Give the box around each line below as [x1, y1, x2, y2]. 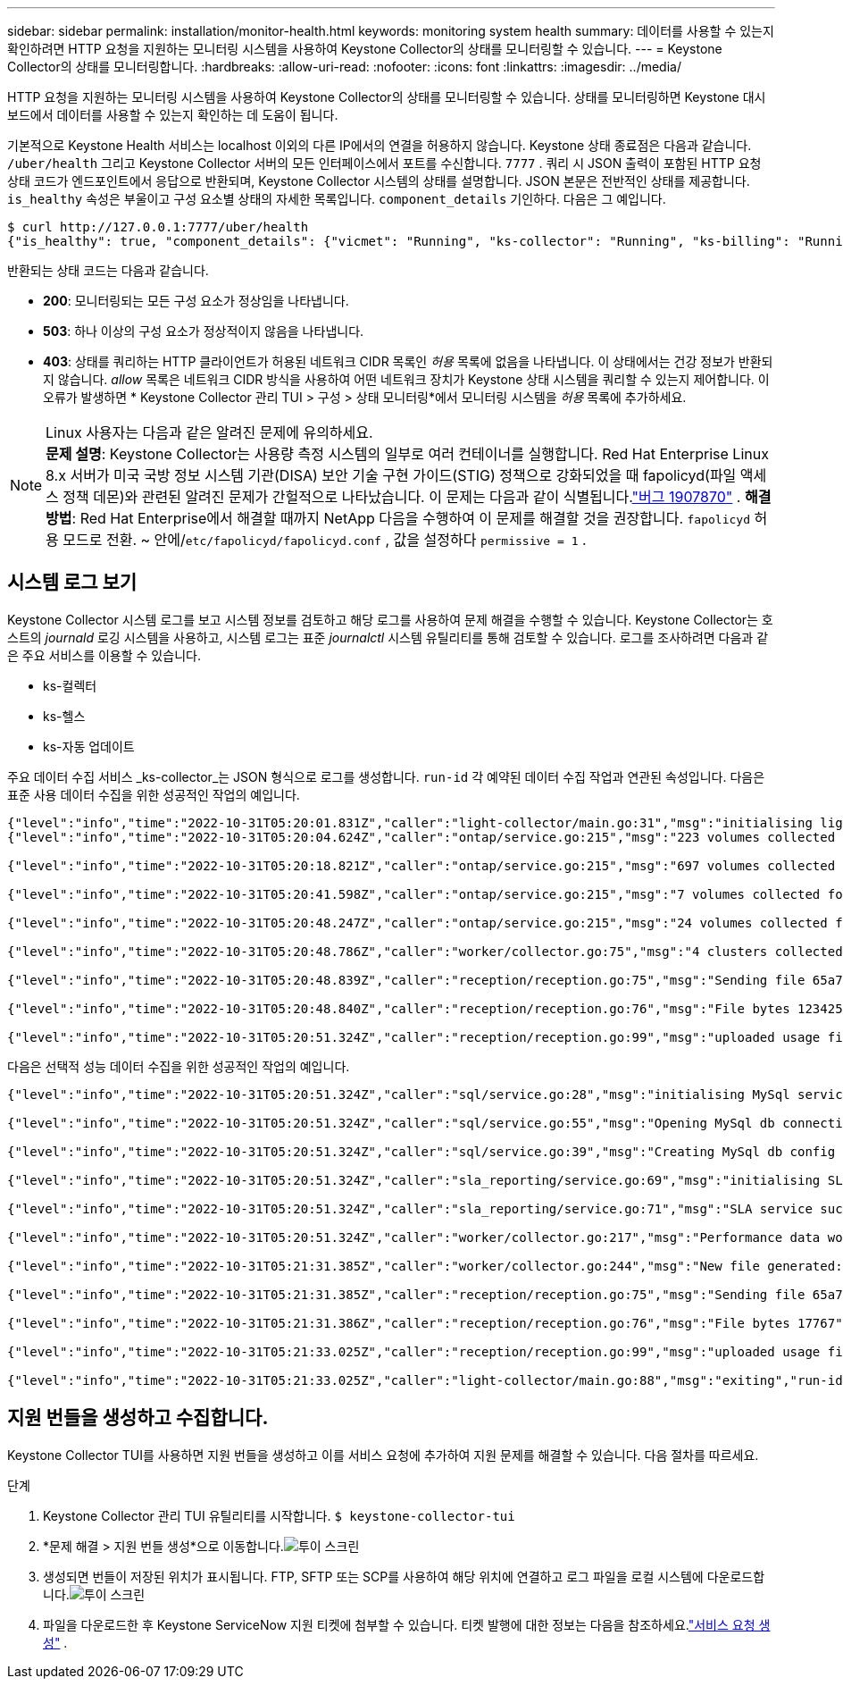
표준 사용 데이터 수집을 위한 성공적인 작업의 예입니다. [7, 786, 300, 802]
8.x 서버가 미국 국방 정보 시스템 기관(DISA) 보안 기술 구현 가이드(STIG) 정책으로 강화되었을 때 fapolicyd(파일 [46, 466, 737, 484]
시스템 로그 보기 [7, 571, 138, 594]
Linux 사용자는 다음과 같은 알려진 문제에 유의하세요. [46, 424, 373, 441]
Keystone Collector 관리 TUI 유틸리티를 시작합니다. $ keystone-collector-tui [43, 1507, 515, 1523]
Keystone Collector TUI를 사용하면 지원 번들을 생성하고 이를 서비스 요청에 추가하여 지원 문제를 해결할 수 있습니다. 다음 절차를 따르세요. [7, 1447, 759, 1463]
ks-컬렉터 [43, 677, 97, 693]
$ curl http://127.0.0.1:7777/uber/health [7, 220, 309, 234]
